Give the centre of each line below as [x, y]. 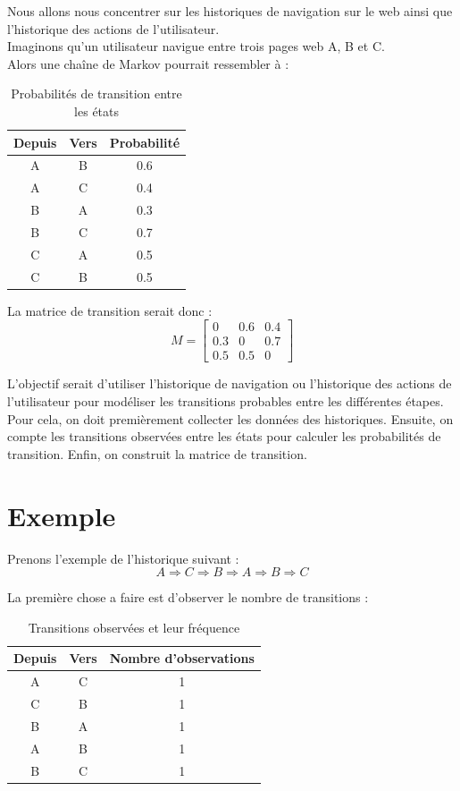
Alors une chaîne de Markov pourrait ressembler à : [148, 63]
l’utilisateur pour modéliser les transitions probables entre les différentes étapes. [226, 401]
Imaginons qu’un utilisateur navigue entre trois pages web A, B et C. [196, 46]
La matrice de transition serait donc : [110, 310]
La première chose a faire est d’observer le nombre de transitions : [188, 597]
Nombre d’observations [182, 658]
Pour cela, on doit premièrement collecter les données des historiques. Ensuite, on [230, 418]
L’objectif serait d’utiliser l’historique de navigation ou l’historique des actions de [230, 383]
